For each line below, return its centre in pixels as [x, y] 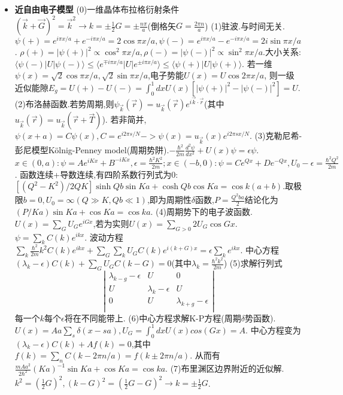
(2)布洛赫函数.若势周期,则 [64, 103]
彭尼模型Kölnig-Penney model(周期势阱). [92, 149]
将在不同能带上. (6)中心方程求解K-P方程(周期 [153, 317]
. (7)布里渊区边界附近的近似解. [225, 368]
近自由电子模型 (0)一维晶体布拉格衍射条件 [97, 9]
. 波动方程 [104, 237]
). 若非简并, [124, 119]
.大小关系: [282, 52]
